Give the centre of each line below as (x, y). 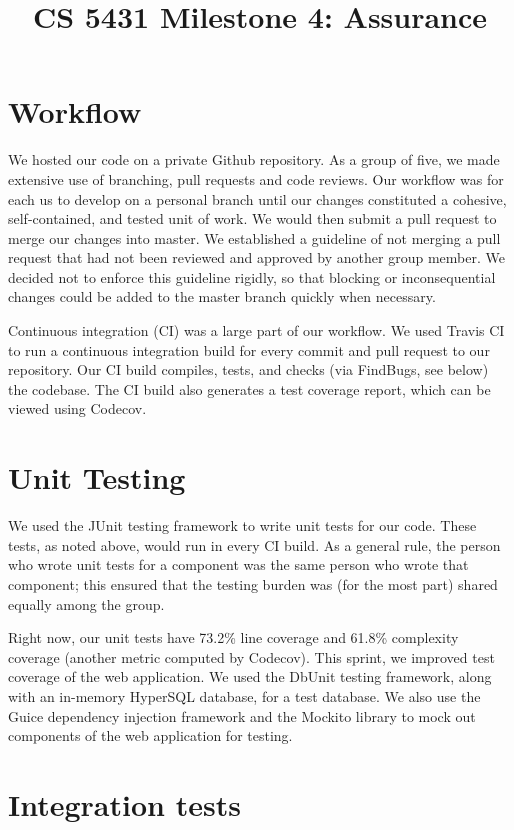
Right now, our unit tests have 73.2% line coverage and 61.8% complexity (233, 637)
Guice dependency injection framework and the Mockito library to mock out (242, 715)
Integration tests (124, 803)
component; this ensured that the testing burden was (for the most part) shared (253, 583)
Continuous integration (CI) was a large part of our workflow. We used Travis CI (256, 330)
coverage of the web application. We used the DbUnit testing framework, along (250, 676)
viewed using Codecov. (77, 408)
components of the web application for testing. (150, 735)
